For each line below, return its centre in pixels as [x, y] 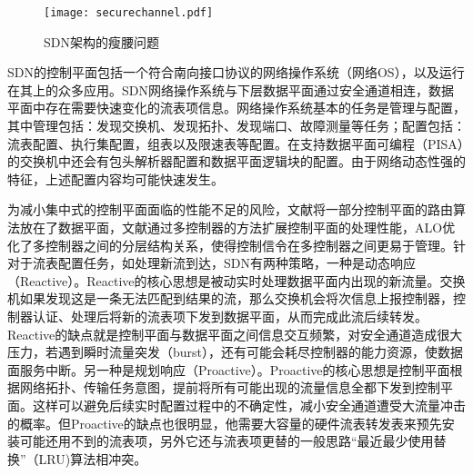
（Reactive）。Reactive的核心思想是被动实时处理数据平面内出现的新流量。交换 [236, 280]
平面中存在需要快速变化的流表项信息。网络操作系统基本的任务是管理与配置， [236, 108]
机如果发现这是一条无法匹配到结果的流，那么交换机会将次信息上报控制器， [230, 298]
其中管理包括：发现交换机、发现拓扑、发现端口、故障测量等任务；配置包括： [236, 126]
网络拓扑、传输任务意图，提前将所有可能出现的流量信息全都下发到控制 [230, 387]
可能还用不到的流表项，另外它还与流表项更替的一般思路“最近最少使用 [226, 441]
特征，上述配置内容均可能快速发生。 [116, 178]
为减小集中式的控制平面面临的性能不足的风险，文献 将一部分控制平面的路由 [230, 209]
